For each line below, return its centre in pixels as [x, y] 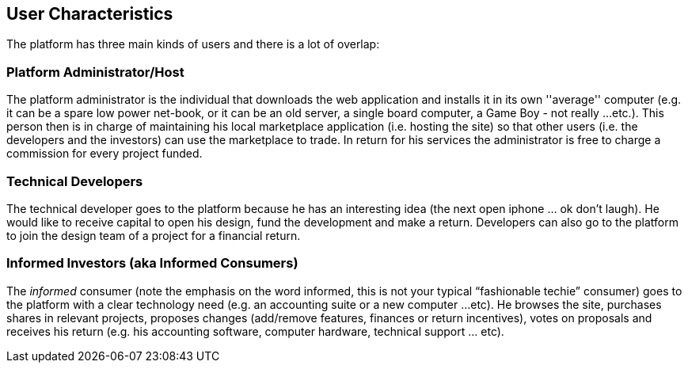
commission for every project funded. [105, 154]
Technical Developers [75, 181]
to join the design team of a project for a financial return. [154, 235]
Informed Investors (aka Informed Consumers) [152, 263]
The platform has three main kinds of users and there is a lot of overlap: [193, 44]
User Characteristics [90, 14]
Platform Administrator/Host [95, 72]
